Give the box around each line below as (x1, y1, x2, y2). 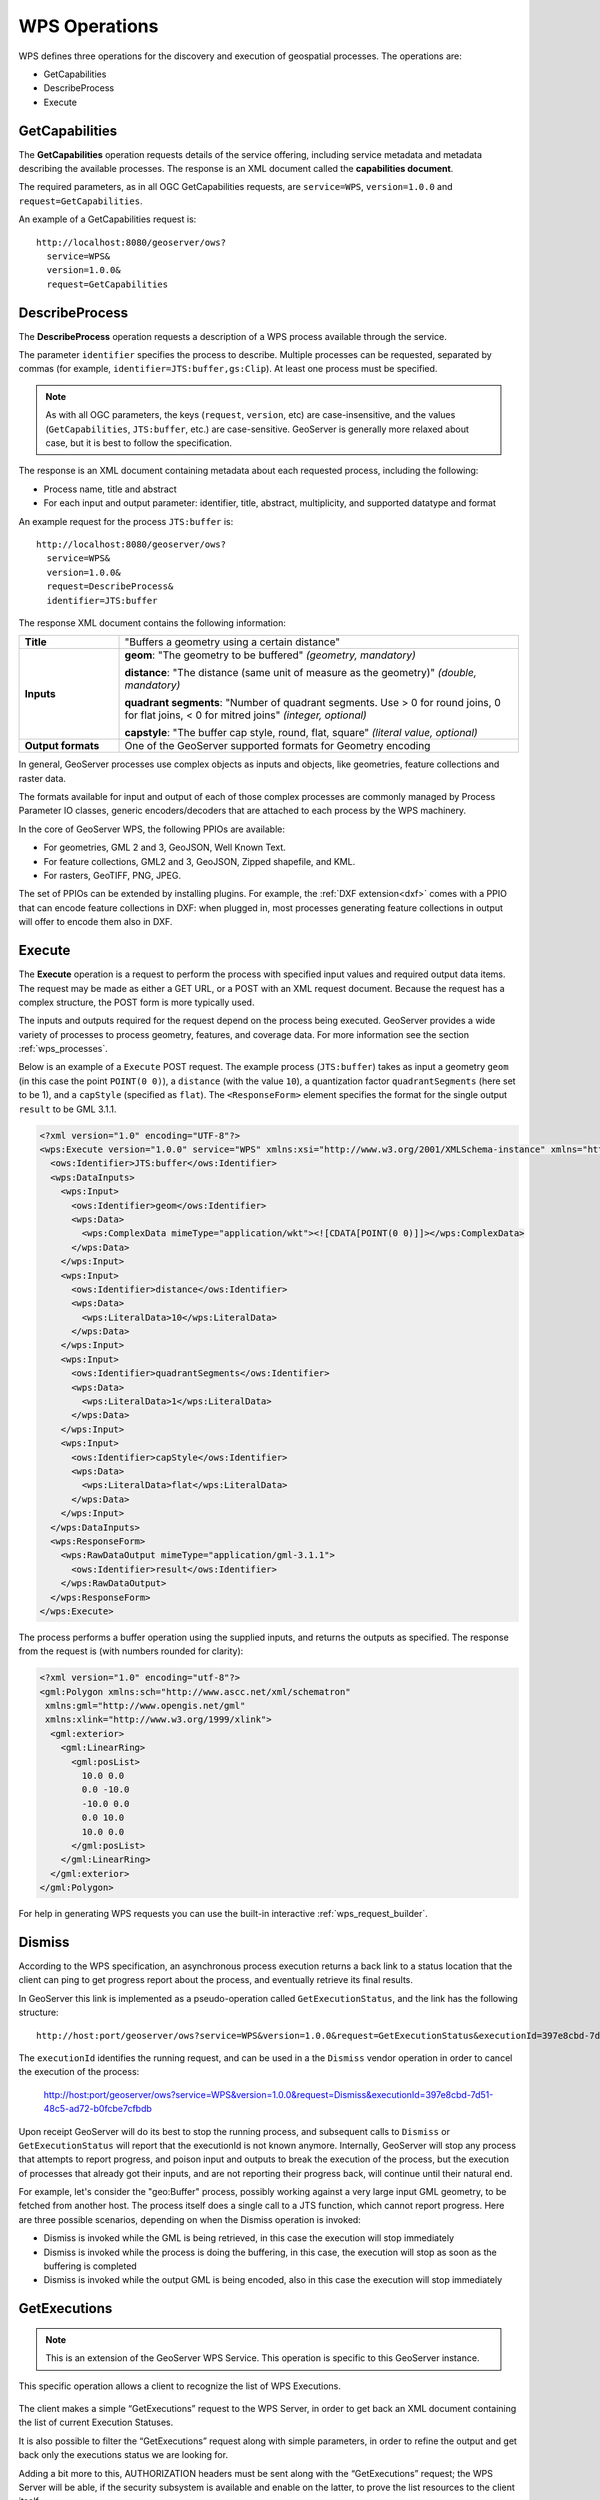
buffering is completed (43, 2260, 137, 2272)
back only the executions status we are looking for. (18, 2449, 229, 2461)
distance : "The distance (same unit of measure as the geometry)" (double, (124, 666, 477, 680)
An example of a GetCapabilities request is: (18, 213, 197, 225)
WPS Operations (18, 15, 159, 37)
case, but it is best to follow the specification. (45, 437, 233, 449)
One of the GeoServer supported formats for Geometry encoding (124, 739, 431, 753)
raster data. (18, 772, 67, 784)
